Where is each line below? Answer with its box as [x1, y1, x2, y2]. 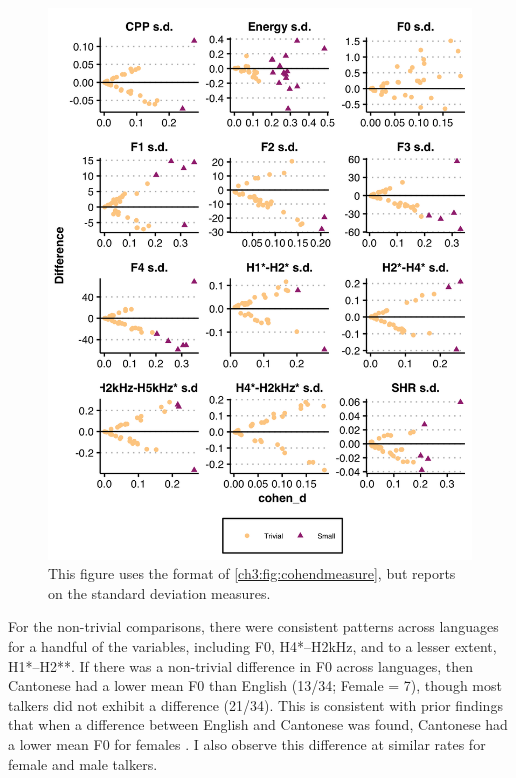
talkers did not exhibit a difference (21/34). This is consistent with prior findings [8, 694, 503, 715]
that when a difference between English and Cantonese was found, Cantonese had [8, 714, 508, 735]
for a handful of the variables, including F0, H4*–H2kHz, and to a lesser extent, [8, 636, 497, 657]
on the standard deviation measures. [48, 582, 271, 603]
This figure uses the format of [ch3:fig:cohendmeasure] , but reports [48, 563, 456, 584]
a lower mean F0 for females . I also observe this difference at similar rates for [8, 734, 486, 755]
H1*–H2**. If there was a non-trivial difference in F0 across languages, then [8, 655, 473, 676]
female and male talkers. [8, 753, 158, 774]
